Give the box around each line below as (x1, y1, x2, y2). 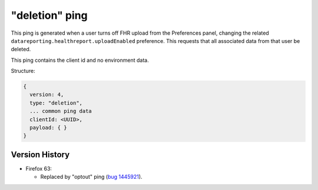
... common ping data (29, 108, 92, 115)
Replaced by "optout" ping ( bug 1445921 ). (40, 174, 143, 181)
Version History (11, 149, 70, 159)
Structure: (11, 68, 35, 75)
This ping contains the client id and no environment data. (11, 56, 150, 64)
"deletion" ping (11, 9, 88, 22)
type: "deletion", (29, 99, 82, 106)
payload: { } (29, 124, 67, 131)
